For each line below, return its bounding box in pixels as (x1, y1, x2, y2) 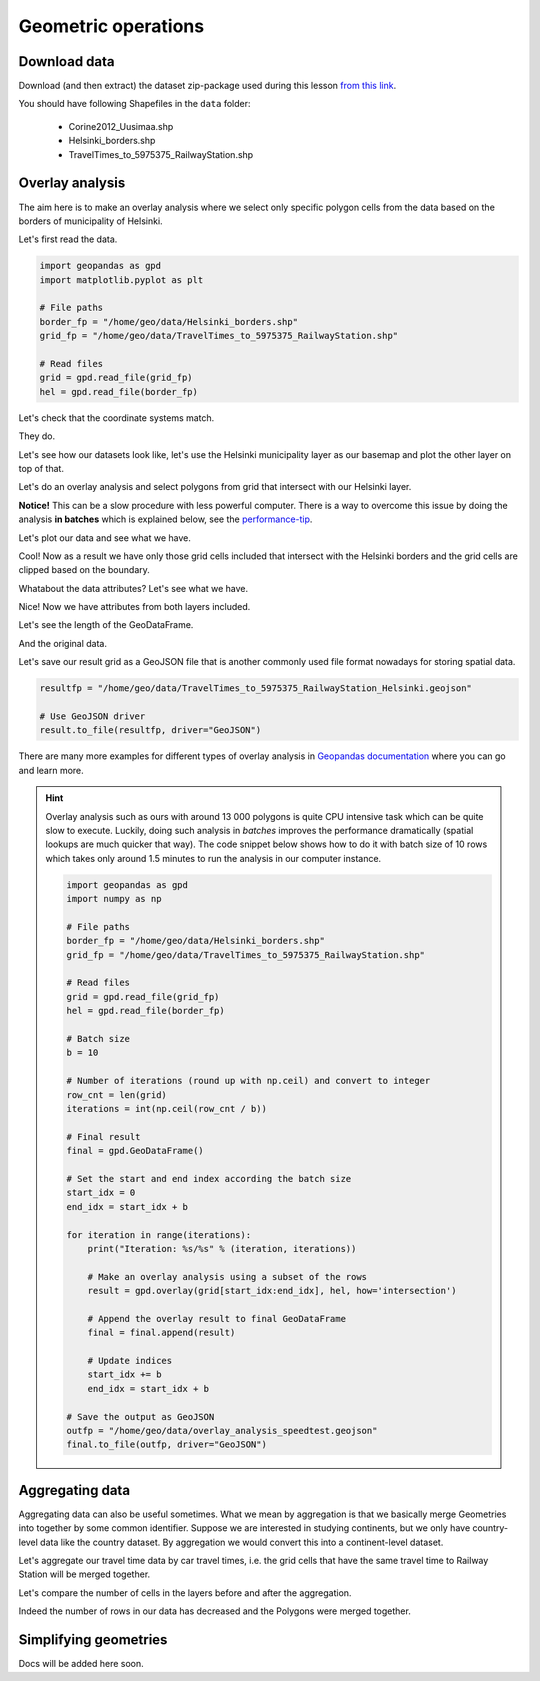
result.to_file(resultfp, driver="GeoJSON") (39, 725, 262, 736)
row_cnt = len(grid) (66, 1089, 167, 1100)
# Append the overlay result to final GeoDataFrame (87, 1313, 347, 1324)
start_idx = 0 (66, 1187, 136, 1199)
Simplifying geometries (18, 1631, 168, 1649)
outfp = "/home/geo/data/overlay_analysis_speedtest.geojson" (66, 1425, 378, 1436)
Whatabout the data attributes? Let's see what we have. (18, 582, 249, 594)
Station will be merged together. (18, 1568, 151, 1580)
